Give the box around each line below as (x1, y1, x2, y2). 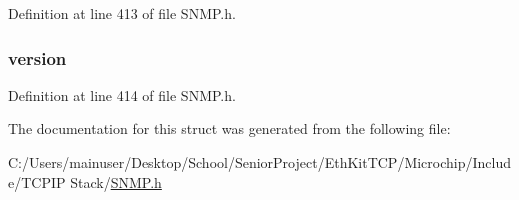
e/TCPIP (8, 171, 66, 192)
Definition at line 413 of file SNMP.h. (8, 3, 236, 23)
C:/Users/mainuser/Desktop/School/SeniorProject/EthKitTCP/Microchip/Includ (8, 152, 512, 172)
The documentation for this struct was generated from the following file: (8, 118, 451, 139)
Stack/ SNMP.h (70, 171, 162, 192)
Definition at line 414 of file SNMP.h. (8, 84, 236, 105)
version (8, 45, 67, 70)
